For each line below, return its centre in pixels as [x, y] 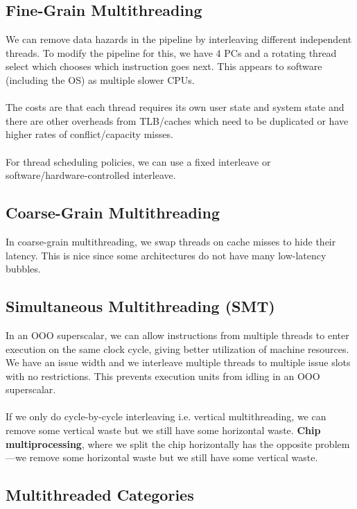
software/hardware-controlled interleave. [91, 175]
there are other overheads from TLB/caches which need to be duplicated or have [177, 120]
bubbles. [23, 269]
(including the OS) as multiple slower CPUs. [100, 79]
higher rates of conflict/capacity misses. [89, 134]
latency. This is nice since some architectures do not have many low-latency [166, 255]
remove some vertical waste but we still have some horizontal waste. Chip [163, 430]
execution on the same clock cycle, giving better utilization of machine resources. [177, 348]
